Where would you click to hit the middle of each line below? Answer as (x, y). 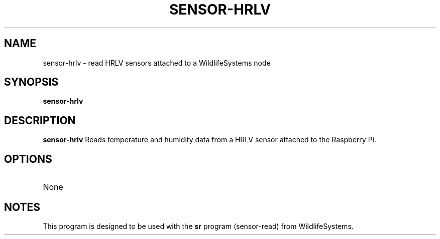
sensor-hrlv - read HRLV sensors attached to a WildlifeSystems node (157, 63)
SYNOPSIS (31, 82)
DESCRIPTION (40, 120)
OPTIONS (28, 159)
